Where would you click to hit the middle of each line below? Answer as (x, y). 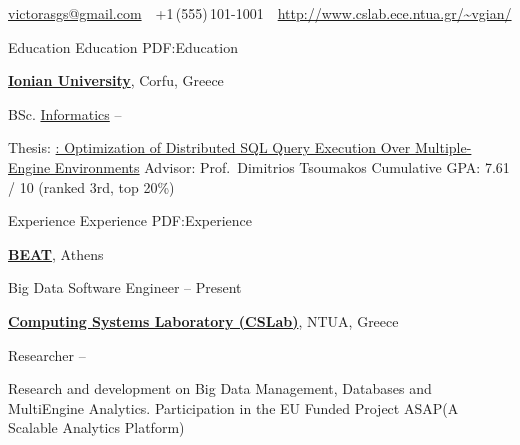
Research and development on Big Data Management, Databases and (220, 388)
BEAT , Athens (56, 253)
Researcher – (47, 354)
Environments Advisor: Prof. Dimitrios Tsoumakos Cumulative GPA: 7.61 (282, 166)
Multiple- (443, 147)
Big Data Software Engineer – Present (125, 287)
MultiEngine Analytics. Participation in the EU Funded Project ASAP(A (233, 407)
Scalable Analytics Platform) (96, 427)
